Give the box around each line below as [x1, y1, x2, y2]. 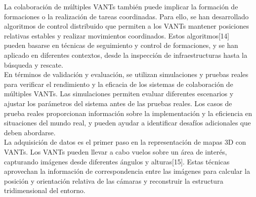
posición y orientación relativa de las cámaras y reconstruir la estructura [4, 175, 223, 186]
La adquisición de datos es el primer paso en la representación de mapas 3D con [4, 137, 246, 147]
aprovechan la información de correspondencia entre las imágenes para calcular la [4, 166, 250, 176]
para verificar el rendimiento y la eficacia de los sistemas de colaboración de [4, 79, 233, 89]
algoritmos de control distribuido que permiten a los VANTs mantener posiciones [4, 21, 249, 31]
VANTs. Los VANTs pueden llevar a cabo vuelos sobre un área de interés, [4, 146, 227, 157]
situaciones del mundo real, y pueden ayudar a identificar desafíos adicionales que [4, 118, 251, 128]
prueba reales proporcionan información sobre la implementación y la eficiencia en [4, 108, 253, 118]
